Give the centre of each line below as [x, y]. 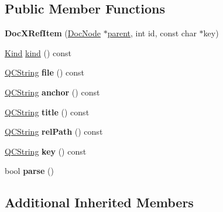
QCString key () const [46, 151]
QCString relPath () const [54, 131]
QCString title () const [47, 112]
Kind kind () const [38, 52]
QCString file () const [45, 72]
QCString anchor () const [52, 92]
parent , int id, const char [152, 33]
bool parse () [29, 171]
